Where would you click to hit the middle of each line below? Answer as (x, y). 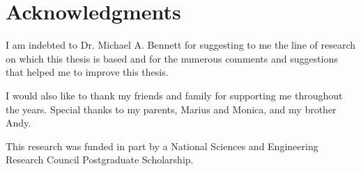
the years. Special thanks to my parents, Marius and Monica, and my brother (171, 109)
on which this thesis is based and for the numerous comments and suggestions (172, 58)
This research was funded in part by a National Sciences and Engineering (162, 146)
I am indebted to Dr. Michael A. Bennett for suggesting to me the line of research (181, 45)
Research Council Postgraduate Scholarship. (100, 160)
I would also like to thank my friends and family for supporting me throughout (174, 95)
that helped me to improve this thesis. (87, 72)
